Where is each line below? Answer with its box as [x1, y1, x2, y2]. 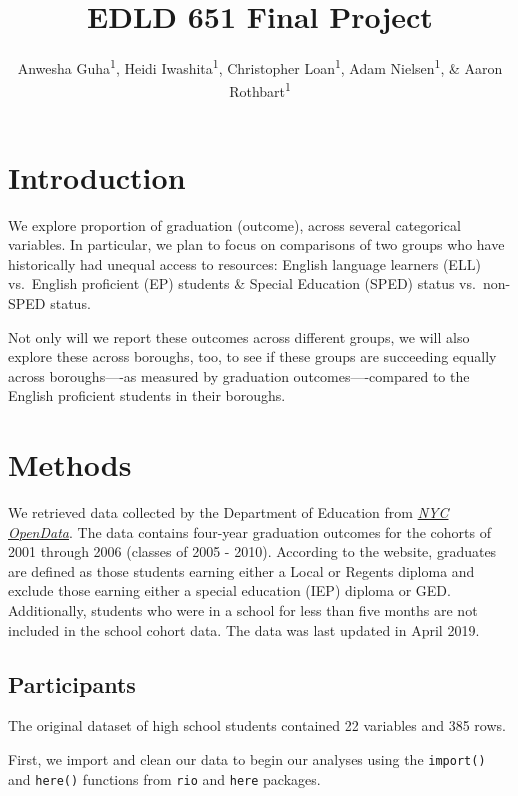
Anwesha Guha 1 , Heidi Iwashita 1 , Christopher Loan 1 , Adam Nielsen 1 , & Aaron [17, 55, 503, 78]
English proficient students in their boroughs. [8, 385, 286, 406]
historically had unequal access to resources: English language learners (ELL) [8, 253, 481, 274]
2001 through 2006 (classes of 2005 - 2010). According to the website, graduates [8, 541, 497, 562]
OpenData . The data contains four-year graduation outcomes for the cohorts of [8, 521, 492, 542]
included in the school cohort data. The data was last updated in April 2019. [8, 619, 480, 640]
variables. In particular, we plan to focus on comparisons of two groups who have [8, 234, 505, 255]
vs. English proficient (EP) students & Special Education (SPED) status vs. [8, 273, 476, 294]
